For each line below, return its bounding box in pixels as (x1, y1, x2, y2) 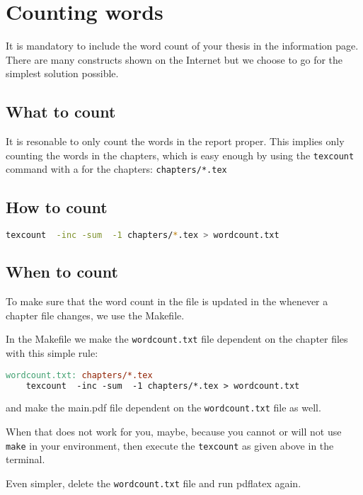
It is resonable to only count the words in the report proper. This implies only (6, 134, 345, 149)
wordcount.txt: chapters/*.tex (6, 370, 153, 380)
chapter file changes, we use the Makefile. (6, 307, 185, 322)
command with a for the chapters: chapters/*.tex (6, 161, 227, 176)
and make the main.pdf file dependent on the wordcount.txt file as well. (6, 400, 321, 415)
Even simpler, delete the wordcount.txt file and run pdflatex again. (6, 475, 301, 490)
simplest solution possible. (6, 66, 119, 81)
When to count (6, 261, 118, 283)
